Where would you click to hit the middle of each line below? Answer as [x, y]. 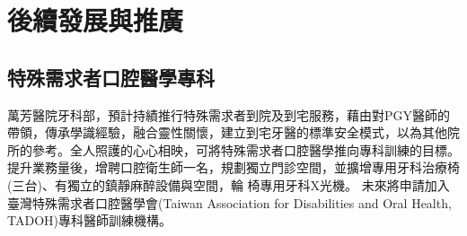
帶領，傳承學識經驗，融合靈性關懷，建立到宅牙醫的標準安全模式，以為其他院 [233, 132]
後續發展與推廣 [96, 20]
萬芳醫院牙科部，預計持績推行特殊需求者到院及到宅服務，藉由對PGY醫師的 [229, 114]
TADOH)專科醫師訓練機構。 [89, 220]
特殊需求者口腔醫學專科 [111, 77]
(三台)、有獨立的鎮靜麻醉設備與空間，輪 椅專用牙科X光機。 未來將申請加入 [229, 184]
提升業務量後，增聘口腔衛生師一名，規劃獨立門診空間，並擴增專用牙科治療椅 [233, 167]
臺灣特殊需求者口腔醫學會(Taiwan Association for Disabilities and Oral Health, [229, 202]
